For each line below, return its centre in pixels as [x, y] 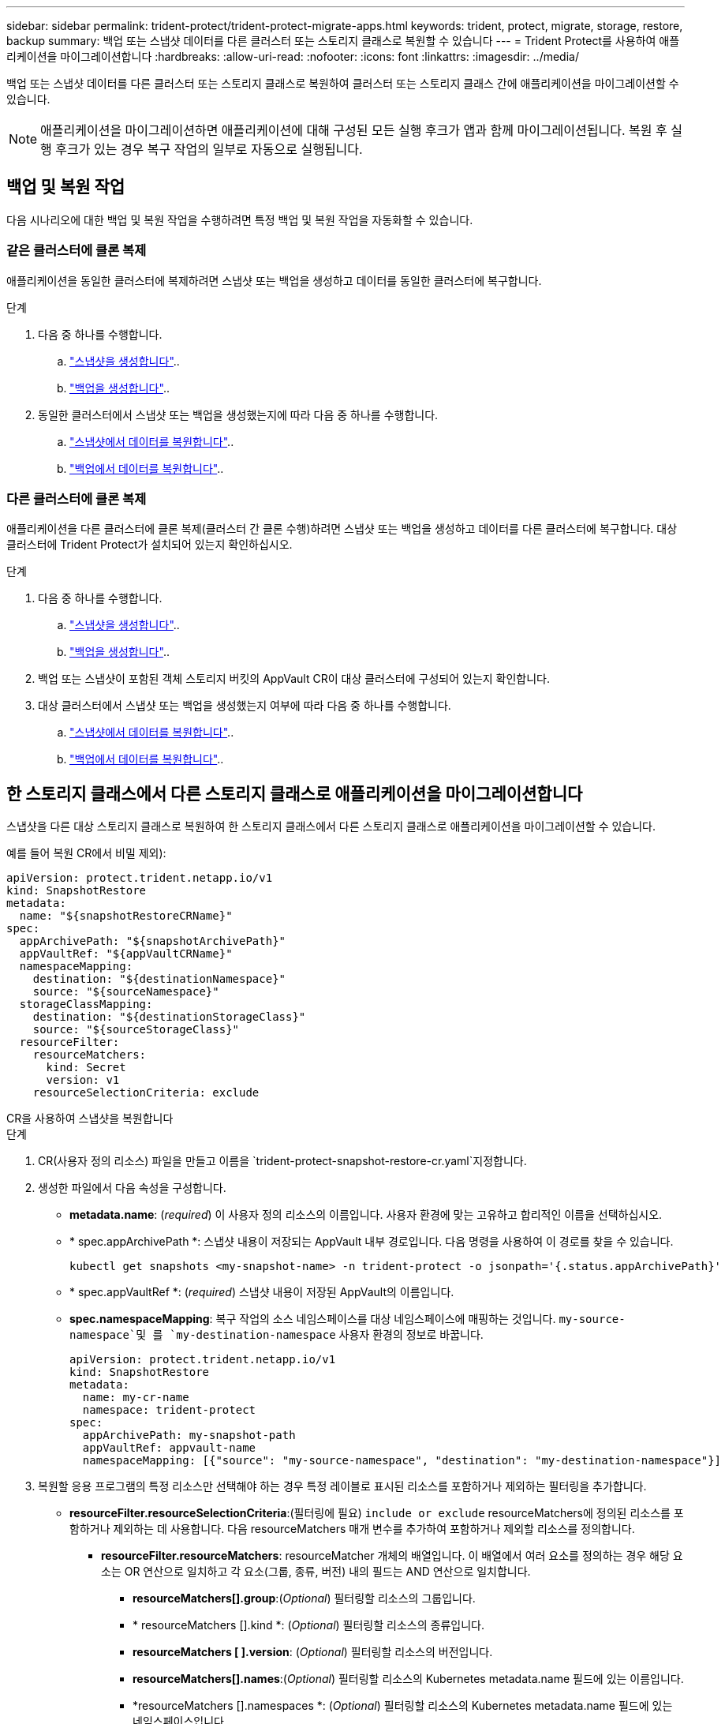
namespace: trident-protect [169, 1410]
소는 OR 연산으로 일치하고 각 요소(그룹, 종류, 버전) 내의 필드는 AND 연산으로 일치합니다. [316, 1572]
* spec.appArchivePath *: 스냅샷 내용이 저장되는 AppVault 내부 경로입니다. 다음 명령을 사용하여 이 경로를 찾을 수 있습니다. [372, 1242]
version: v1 [83, 1080]
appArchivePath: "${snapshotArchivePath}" [153, 941]
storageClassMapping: [86, 1004]
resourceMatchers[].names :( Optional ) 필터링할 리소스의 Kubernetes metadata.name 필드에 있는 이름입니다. [408, 1679]
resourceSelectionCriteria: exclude [146, 1093]
